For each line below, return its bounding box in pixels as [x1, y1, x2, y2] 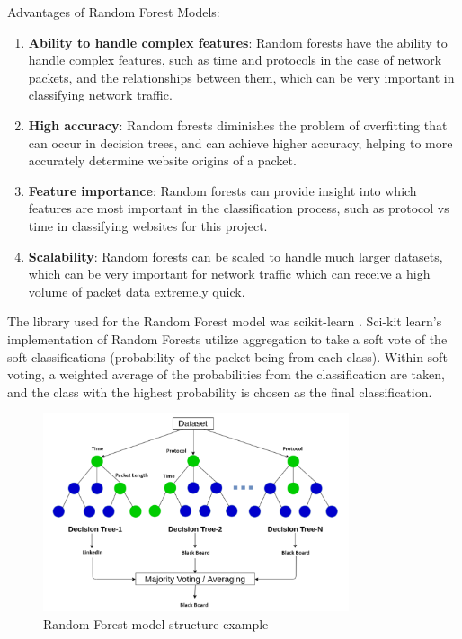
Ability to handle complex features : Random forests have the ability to [28, 32, 448, 51]
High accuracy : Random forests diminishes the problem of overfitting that [28, 115, 448, 134]
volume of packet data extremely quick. [28, 281, 245, 300]
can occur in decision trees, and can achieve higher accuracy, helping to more [28, 133, 453, 152]
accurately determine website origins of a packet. [28, 151, 297, 170]
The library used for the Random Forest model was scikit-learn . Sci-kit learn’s [7, 312, 442, 331]
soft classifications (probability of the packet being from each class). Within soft [7, 347, 448, 366]
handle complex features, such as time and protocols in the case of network [28, 50, 442, 69]
